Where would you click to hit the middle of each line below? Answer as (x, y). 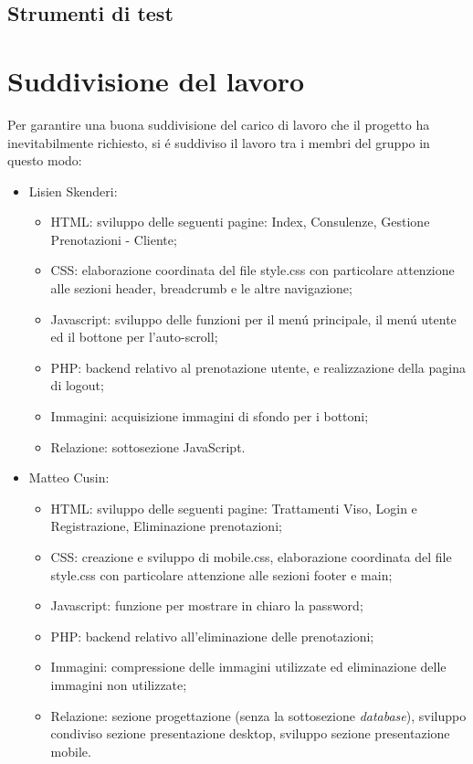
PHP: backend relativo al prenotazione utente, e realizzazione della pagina (258, 367)
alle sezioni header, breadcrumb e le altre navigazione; (201, 288)
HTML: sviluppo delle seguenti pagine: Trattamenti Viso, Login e (234, 508)
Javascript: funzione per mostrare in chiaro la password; (207, 605)
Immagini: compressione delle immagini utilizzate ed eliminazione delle (248, 667)
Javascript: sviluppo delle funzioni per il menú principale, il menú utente (253, 318)
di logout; (77, 385)
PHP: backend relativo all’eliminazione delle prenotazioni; (212, 636)
